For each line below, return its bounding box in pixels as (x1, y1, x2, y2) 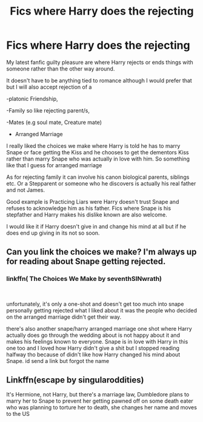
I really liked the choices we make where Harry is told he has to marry (6, 142, 181, 150)
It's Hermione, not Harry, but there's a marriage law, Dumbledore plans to (6, 391, 190, 398)
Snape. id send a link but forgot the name (6, 357, 110, 364)
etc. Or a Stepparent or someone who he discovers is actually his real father (6, 179, 196, 187)
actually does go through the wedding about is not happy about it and (6, 331, 181, 339)
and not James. (6, 186, 45, 193)
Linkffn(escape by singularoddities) (6, 375, 144, 386)
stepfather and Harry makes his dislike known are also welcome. (6, 211, 168, 218)
